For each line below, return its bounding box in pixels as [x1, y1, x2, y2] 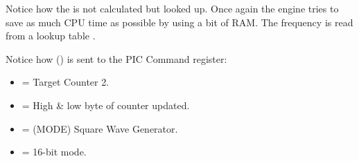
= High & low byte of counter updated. [21, 97, 190, 112]
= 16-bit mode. [21, 144, 87, 159]
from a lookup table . [6, 28, 96, 43]
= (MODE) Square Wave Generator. [21, 121, 178, 135]
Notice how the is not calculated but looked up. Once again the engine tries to [6, 1, 339, 15]
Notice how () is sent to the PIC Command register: [6, 51, 227, 66]
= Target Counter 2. [21, 75, 110, 89]
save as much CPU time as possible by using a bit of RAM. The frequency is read [6, 15, 353, 29]
